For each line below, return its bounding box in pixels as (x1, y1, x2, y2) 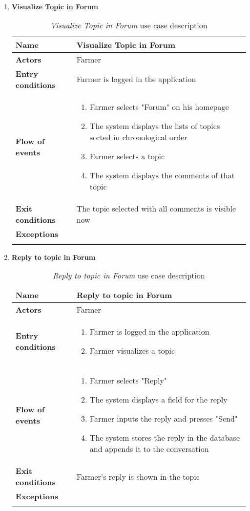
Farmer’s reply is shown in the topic (76, 470, 200, 482)
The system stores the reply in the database (89, 432, 240, 444)
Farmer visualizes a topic (89, 345, 175, 357)
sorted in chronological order (89, 131, 187, 143)
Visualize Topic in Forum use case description (50, 19, 208, 31)
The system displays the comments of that (89, 169, 235, 181)
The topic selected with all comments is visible (76, 202, 236, 214)
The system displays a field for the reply (89, 394, 228, 405)
